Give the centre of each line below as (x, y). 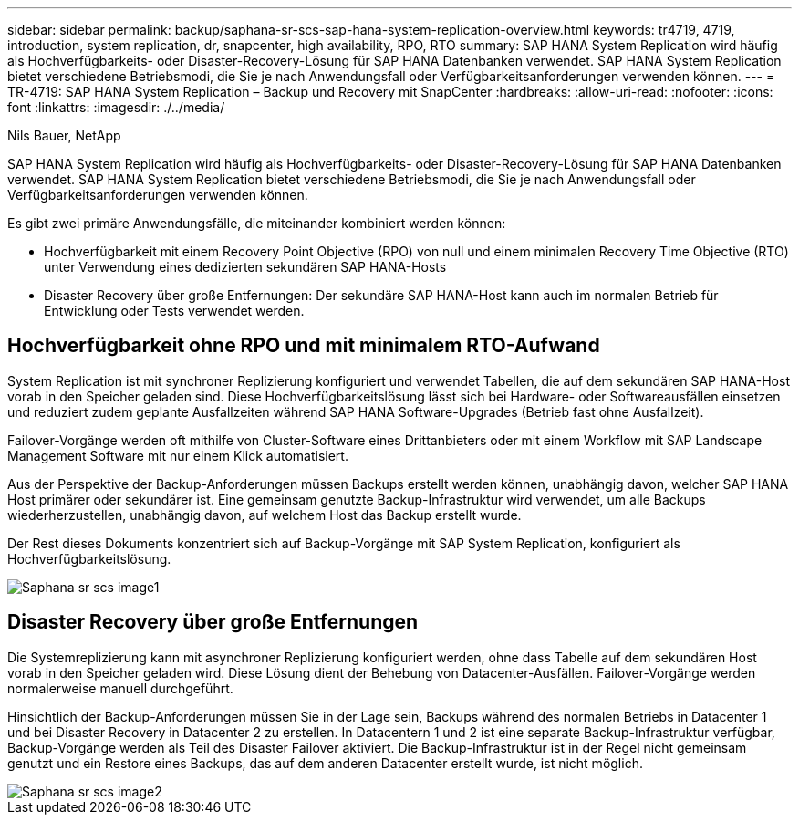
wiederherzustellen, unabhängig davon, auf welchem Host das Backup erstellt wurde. (265, 515)
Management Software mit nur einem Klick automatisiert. (178, 455)
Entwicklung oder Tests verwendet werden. (174, 311)
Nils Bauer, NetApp (64, 135)
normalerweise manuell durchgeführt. (120, 688)
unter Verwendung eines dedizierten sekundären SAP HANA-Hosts (245, 267)
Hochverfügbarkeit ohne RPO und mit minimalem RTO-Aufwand (304, 346)
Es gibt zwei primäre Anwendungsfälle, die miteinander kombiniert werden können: (257, 223)
